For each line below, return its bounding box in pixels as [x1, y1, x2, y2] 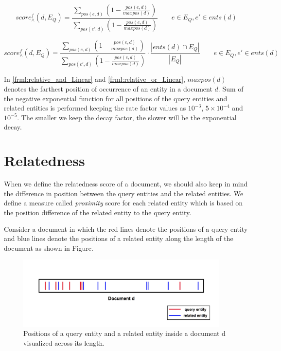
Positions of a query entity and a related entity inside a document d [23, 328, 226, 338]
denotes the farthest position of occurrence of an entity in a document [4, 84, 212, 94]
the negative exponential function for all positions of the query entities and [4, 93, 228, 103]
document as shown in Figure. [4, 242, 93, 253]
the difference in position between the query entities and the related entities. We [4, 188, 244, 198]
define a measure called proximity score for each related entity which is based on [4, 198, 243, 208]
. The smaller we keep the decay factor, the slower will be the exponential [17, 112, 237, 122]
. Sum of [218, 84, 244, 94]
